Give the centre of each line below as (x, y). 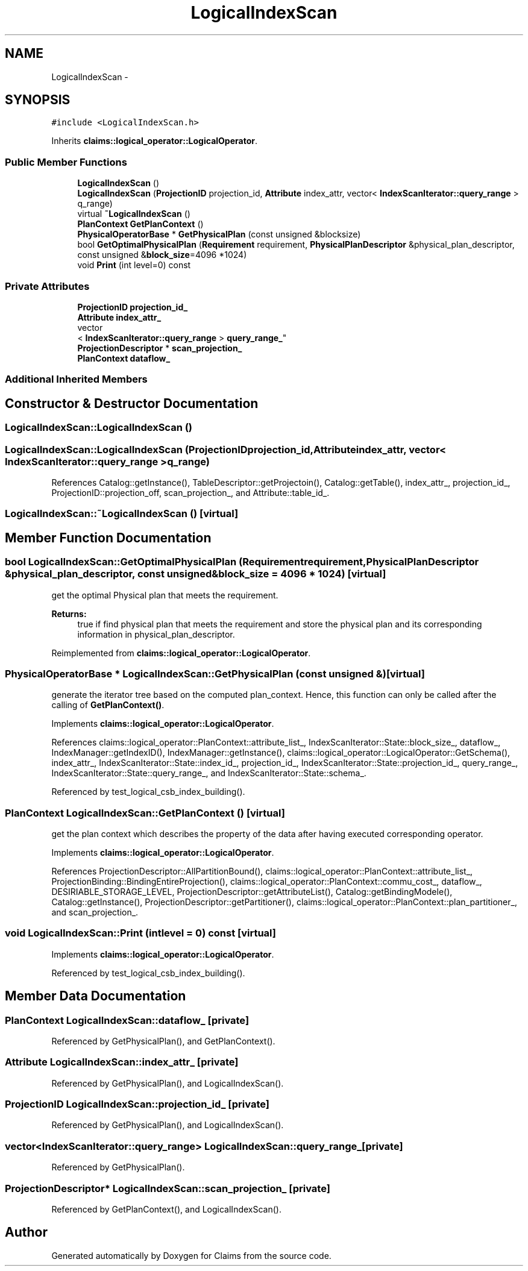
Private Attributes (47, 286)
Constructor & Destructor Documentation (132, 403)
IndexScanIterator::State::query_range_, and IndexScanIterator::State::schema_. (209, 773)
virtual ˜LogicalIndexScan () (134, 214)
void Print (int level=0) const (134, 265)
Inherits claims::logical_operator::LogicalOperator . (154, 141)
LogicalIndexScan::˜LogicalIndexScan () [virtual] (122, 514)
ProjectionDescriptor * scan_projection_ (160, 348)
